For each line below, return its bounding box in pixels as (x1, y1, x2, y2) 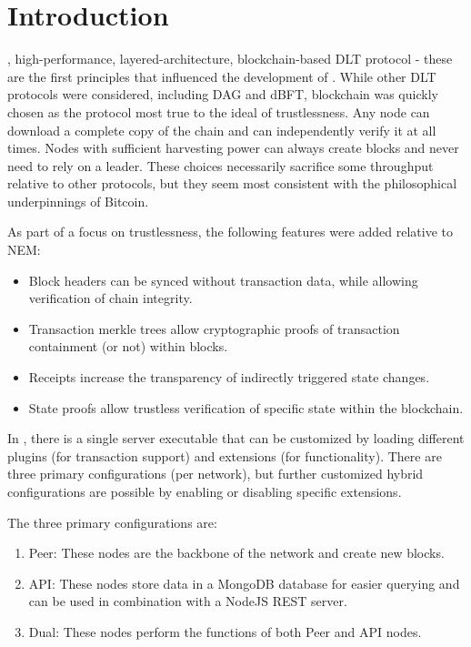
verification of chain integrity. (28, 288, 193, 308)
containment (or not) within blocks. (28, 337, 228, 356)
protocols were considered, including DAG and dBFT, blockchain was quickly (7, 85, 438, 104)
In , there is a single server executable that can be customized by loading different (7, 429, 465, 448)
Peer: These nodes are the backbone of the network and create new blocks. (28, 543, 445, 562)
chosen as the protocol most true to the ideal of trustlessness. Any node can (7, 102, 430, 121)
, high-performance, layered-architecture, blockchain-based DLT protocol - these (7, 49, 453, 68)
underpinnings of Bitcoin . (7, 191, 149, 210)
